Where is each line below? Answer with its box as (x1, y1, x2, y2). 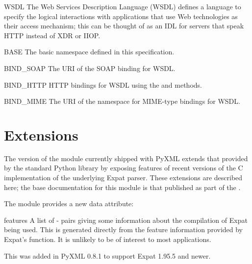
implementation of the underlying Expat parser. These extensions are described (4, 172, 243, 183)
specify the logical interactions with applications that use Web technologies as (4, 11, 238, 21)
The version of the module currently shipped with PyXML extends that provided (4, 153, 248, 163)
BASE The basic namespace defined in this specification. (4, 47, 175, 57)
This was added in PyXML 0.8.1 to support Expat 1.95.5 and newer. (4, 250, 211, 261)
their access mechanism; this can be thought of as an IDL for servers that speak (4, 21, 244, 31)
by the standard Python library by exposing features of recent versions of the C (4, 163, 243, 173)
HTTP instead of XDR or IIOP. (4, 30, 101, 40)
